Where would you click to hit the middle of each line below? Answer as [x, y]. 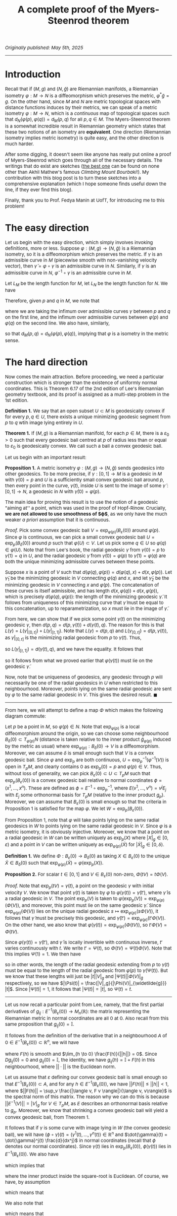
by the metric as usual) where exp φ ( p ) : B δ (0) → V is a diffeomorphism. [83, 747]
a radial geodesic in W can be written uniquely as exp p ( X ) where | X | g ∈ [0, [87, 838]
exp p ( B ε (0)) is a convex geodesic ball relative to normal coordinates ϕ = [84, 781]
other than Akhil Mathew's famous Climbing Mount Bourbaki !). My [77, 172]
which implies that [25, 1166]
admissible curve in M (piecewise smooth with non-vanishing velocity [81, 260]
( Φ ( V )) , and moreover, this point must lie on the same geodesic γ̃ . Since [83, 906]
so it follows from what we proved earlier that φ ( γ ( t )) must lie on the [79, 661]
